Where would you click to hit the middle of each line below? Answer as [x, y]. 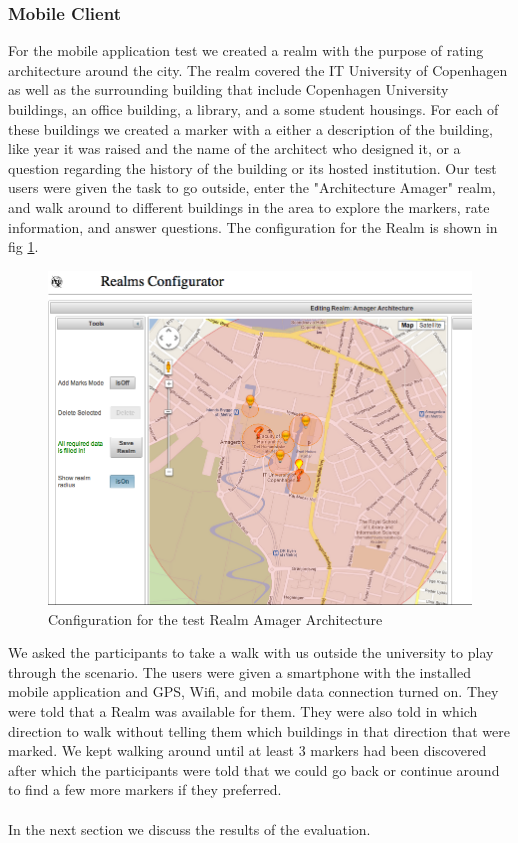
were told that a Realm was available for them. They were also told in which [243, 711]
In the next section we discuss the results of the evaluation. [189, 828]
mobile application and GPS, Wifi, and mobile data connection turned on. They [253, 691]
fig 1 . [23, 246]
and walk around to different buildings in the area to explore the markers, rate [249, 206]
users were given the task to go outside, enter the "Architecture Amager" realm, [252, 187]
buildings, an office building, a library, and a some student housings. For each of [253, 109]
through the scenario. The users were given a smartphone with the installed [239, 671]
